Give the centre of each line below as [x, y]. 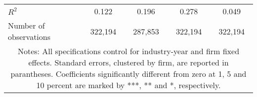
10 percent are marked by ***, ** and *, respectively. [128, 85]
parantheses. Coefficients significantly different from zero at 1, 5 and [128, 74]
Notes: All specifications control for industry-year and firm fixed [128, 51]
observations [29, 37]
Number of [26, 25]
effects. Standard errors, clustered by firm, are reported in [128, 62]
